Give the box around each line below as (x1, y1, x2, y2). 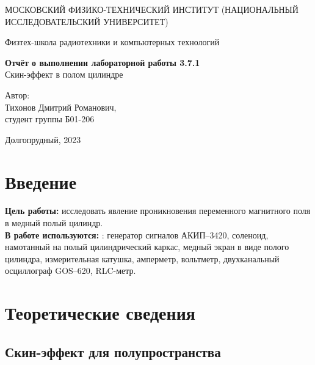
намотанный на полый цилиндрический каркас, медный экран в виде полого (5, 240, 289, 253)
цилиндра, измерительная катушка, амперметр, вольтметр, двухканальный (5, 252, 280, 265)
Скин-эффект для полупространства (5, 342, 221, 361)
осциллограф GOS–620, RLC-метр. (5, 264, 136, 277)
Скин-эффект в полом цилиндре (5, 68, 123, 81)
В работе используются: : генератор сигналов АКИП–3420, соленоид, (5, 228, 269, 241)
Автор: (5, 88, 30, 101)
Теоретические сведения (5, 300, 195, 325)
